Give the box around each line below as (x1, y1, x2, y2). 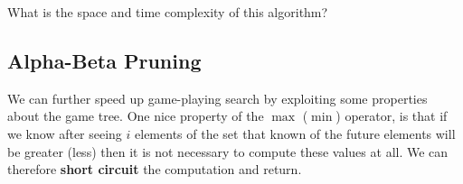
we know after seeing (7, 124, 122, 143)
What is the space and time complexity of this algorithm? (7, 3, 328, 21)
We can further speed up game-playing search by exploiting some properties (7, 88, 428, 107)
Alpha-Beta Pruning (7, 46, 202, 74)
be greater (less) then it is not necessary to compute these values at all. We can (7, 142, 449, 161)
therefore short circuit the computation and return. (7, 160, 302, 179)
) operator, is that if (335, 106, 448, 125)
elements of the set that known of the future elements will (135, 124, 456, 143)
